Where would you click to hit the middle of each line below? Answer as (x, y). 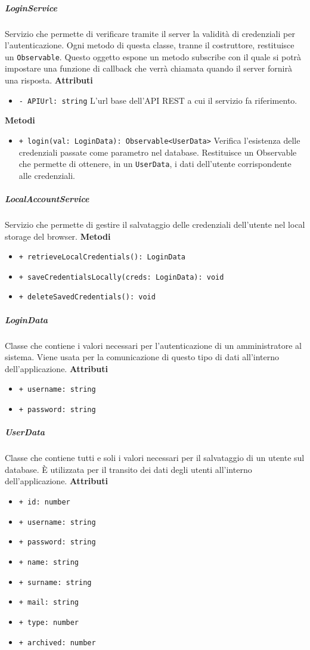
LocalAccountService (47, 198)
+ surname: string (55, 582)
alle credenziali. (47, 175)
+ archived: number (57, 643)
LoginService (31, 7)
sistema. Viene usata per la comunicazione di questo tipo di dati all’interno (142, 357)
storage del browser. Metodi (58, 236)
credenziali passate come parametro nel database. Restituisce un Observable (158, 152)
